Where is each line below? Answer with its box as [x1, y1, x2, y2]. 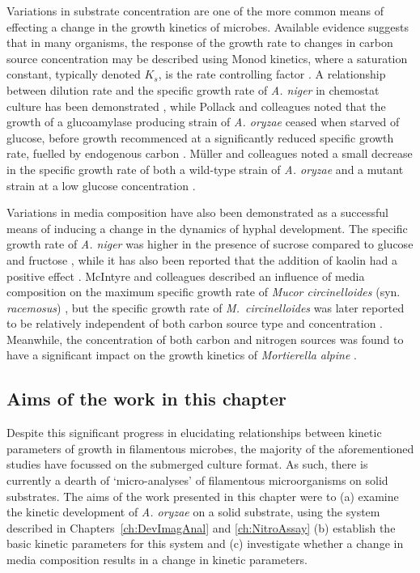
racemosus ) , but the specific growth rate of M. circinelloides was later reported [6, 299, 405, 316]
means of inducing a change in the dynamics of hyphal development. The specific [6, 219, 408, 236]
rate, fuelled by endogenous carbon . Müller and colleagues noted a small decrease [6, 145, 413, 162]
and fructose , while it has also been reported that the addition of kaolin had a [6, 251, 398, 268]
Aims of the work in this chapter [6, 386, 286, 411]
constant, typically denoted [6, 66, 141, 83]
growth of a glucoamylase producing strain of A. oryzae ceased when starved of [6, 113, 400, 130]
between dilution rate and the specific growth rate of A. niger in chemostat [6, 81, 380, 98]
